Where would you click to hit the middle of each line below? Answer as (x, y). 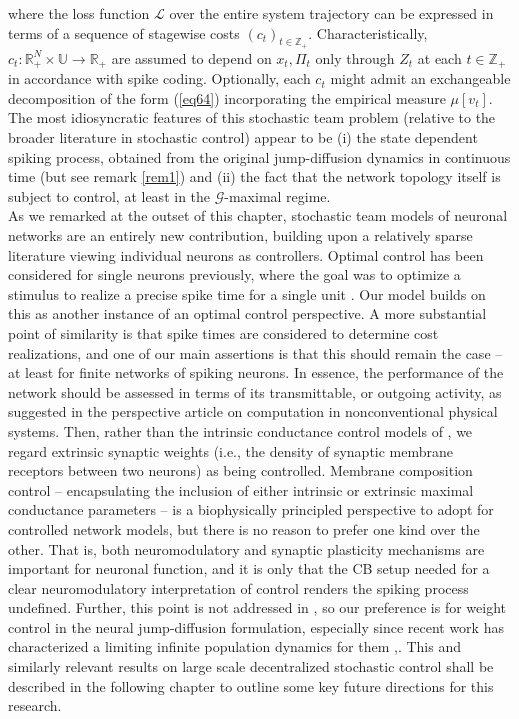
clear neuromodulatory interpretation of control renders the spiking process (238, 587)
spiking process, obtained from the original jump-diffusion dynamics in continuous (259, 156)
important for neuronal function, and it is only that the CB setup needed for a (249, 568)
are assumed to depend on (191, 57)
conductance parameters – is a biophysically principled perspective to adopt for (251, 509)
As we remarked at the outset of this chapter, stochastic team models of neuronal (258, 215)
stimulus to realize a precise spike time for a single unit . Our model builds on (247, 293)
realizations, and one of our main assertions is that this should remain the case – (255, 352)
